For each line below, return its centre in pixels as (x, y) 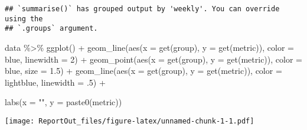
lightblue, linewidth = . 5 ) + (55, 82)
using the (24, 19)
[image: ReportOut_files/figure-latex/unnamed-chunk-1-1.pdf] (130, 121)
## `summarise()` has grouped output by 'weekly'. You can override (142, 9)
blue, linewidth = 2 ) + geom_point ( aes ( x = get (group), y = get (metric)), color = (153, 59)
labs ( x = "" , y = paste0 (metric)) (63, 102)
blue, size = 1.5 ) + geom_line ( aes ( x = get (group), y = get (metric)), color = (143, 71)
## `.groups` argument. (51, 29)
